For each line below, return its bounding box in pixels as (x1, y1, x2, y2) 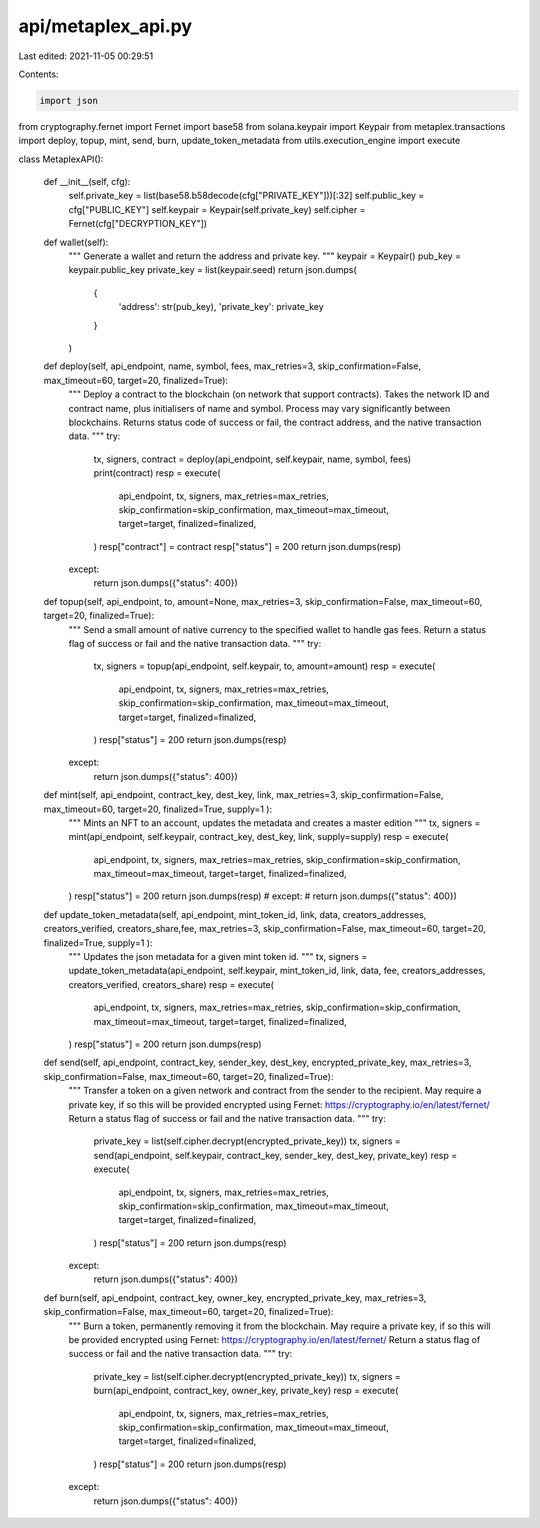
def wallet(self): (43, 236, 109, 248)
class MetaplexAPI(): (18, 153, 104, 165)
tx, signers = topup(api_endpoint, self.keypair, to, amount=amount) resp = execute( (93, 660, 436, 672)
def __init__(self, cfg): (43, 176, 131, 188)
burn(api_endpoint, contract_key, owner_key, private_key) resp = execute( (93, 1385, 399, 1397)
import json (39, 95, 99, 106)
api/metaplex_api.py (18, 15, 193, 37)
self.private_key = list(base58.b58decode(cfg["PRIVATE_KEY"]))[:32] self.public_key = (68, 190, 425, 202)
